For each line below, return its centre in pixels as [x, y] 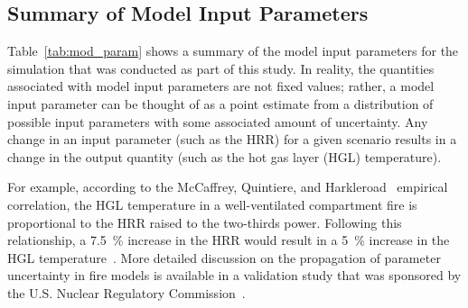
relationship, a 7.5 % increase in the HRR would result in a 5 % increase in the [229, 240]
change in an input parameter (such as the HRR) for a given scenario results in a [232, 139]
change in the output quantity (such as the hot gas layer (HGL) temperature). [225, 156]
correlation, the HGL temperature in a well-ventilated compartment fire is [212, 204]
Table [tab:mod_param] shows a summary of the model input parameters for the [233, 51]
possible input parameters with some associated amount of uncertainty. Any [218, 121]
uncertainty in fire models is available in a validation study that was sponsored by [234, 275]
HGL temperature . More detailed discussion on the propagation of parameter [224, 257]
